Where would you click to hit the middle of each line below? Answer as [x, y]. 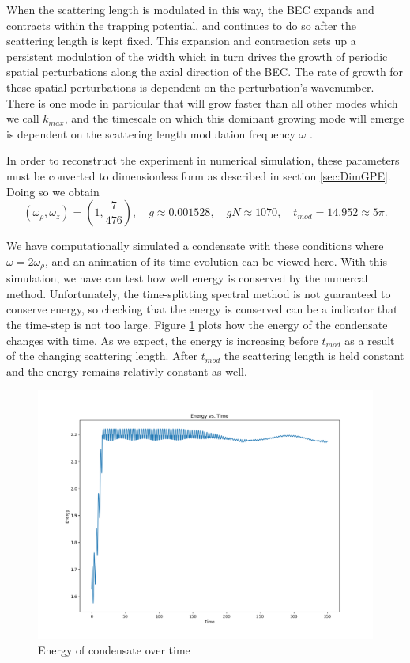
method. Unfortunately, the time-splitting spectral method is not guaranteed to [199, 293]
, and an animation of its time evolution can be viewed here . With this [216, 261]
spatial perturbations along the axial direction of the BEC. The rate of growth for [205, 72]
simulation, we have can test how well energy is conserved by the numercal [187, 278]
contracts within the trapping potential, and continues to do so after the [181, 25]
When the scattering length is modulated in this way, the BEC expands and [190, 9]
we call [23, 118]
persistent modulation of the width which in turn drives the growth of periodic [197, 56]
